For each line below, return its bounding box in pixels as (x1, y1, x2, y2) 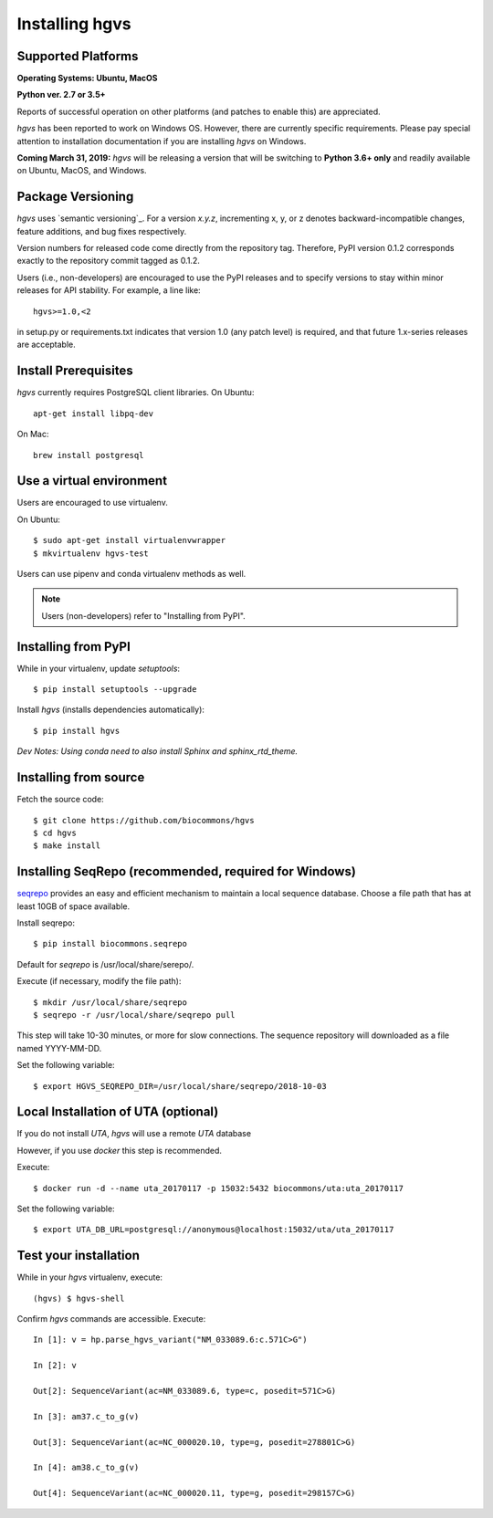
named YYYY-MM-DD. (16, 1042, 102, 1053)
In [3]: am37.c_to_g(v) (33, 1411, 140, 1421)
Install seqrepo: (16, 917, 75, 928)
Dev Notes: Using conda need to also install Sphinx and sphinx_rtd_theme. (16, 746, 299, 757)
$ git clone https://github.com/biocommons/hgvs (33, 815, 255, 825)
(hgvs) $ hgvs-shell (33, 1293, 125, 1303)
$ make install (33, 841, 101, 851)
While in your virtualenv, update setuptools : (16, 663, 181, 674)
